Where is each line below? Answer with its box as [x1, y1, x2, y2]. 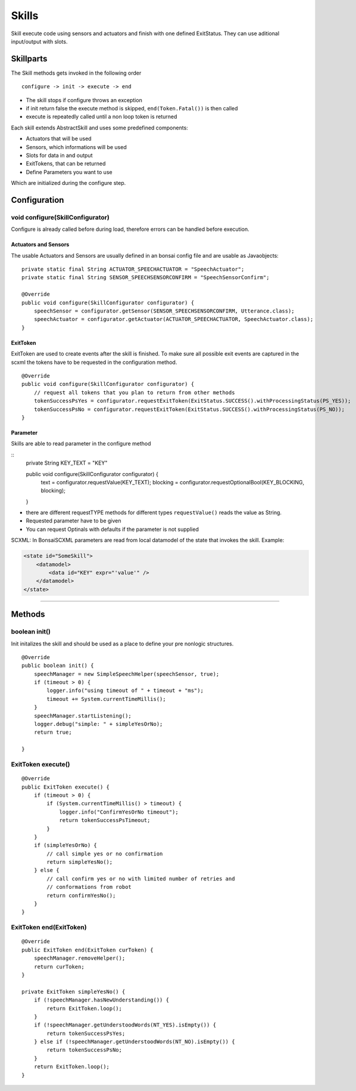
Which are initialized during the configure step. [11, 180, 126, 187]
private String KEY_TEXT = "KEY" [26, 459, 108, 466]
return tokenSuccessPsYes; [46, 1030, 126, 1037]
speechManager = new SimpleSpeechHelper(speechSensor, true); [33, 670, 220, 677]
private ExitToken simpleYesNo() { [21, 988, 126, 995]
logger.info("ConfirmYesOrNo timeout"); [59, 808, 179, 815]
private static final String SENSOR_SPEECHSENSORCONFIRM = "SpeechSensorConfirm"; [21, 274, 270, 281]
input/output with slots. [11, 38, 68, 45]
